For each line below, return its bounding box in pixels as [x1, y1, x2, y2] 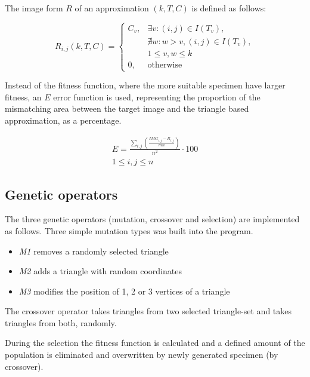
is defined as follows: [191, 2, 266, 14]
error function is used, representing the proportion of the [53, 90, 261, 103]
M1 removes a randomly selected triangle [18, 244, 169, 257]
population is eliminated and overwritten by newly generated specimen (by [5, 348, 278, 361]
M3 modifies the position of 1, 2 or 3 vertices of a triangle [18, 284, 230, 297]
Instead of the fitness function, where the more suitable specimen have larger [5, 79, 286, 91]
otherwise [147, 60, 182, 69]
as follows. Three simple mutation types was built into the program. [5, 224, 253, 237]
